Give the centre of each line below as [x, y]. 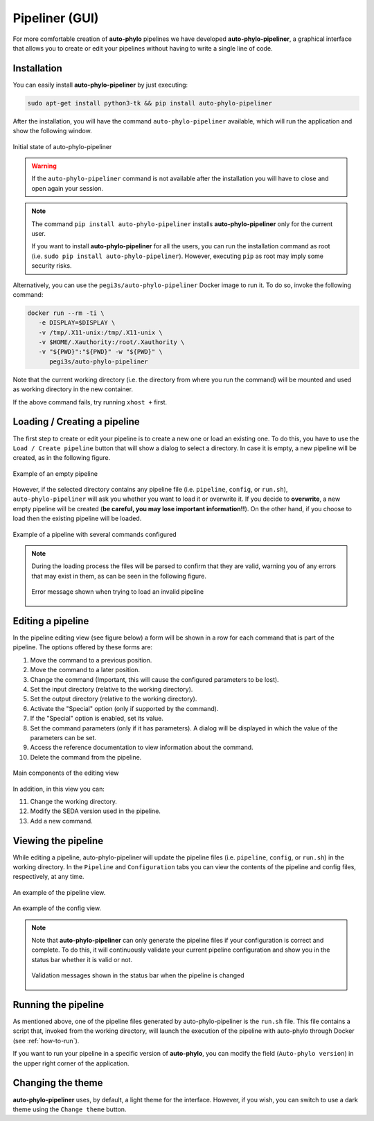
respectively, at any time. [48, 877]
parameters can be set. [63, 738]
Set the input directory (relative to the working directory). [112, 690]
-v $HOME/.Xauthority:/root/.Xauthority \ [112, 342]
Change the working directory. [74, 801]
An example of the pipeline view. [59, 892]
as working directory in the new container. [73, 389]
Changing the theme [58, 1083]
